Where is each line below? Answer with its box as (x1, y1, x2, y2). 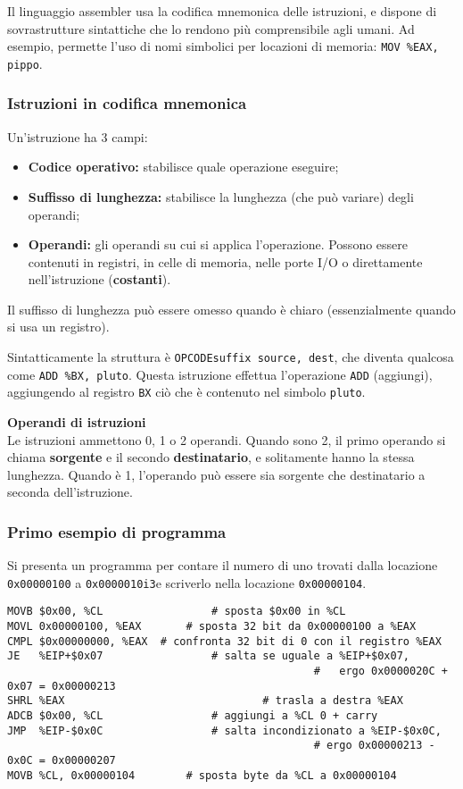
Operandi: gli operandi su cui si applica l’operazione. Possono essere (28, 235, 408, 254)
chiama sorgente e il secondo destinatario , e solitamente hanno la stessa (7, 448, 415, 466)
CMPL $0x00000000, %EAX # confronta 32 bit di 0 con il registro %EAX (7, 634, 442, 648)
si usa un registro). (7, 317, 110, 336)
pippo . (7, 54, 43, 72)
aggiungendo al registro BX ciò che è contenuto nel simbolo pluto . (7, 382, 366, 401)
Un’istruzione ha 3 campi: (7, 127, 148, 146)
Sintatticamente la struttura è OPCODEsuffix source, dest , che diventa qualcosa (7, 348, 454, 366)
